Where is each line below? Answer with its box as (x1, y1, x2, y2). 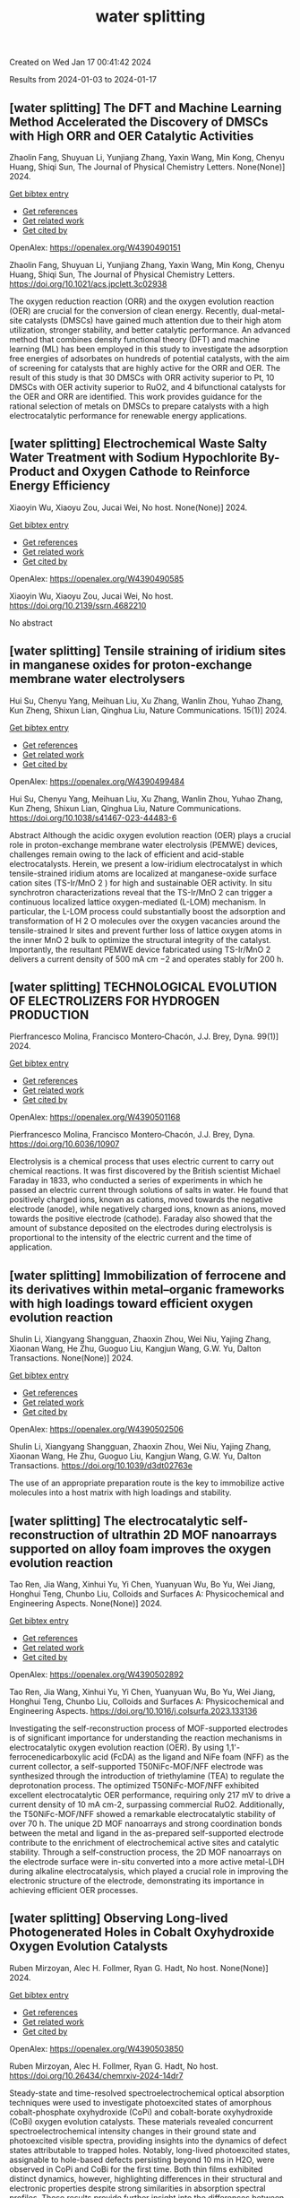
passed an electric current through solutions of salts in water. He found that (9, 1185, 288, 1196)
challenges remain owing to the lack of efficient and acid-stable (9, 849, 244, 860)
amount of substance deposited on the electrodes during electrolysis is (9, 1223, 272, 1233)
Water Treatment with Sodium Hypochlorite (9, 450, 258, 465)
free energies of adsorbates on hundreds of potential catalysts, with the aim (9, 353, 290, 364)
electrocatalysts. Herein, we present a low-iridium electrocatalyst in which (9, 858, 283, 869)
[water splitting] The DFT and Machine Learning (9, 100, 282, 116)
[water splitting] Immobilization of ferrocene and (9, 1268, 287, 1283)
